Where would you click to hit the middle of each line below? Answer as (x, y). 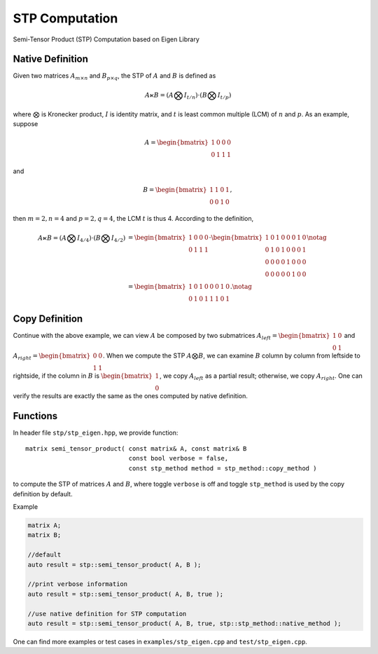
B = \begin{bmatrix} (175, 190)
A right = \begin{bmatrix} (52, 356)
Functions (35, 416)
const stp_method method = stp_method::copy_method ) (223, 468)
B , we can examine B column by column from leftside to (279, 355)
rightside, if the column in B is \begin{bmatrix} (83, 376)
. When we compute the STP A (147, 355)
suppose (26, 124)
